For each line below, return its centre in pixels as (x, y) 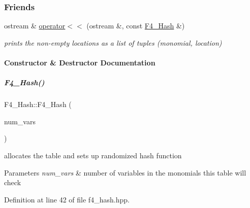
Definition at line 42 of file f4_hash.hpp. (67, 199)
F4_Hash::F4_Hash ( (38, 104)
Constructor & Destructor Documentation (80, 62)
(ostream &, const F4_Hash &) (136, 26)
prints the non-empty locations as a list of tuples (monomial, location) (113, 42)
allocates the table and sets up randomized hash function (93, 155)
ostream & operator (35, 26)
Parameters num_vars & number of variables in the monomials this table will (125, 172)
